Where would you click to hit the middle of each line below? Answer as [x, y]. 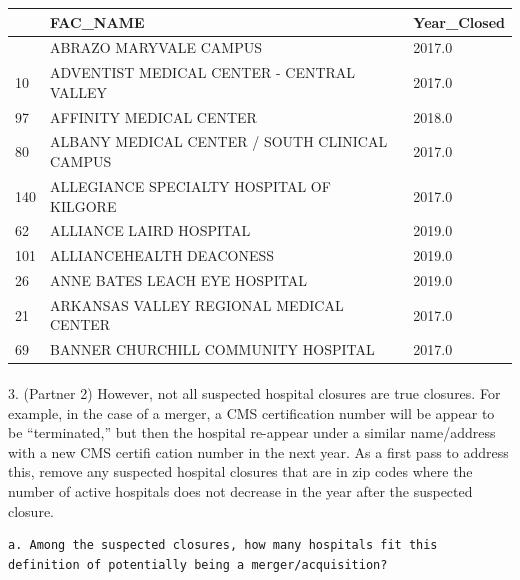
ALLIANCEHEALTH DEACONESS [162, 255]
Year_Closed [459, 21]
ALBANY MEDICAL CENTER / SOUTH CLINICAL [219, 141]
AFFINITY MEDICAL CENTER [153, 116]
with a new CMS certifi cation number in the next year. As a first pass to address [258, 451]
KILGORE [83, 205]
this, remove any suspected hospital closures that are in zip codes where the [240, 471]
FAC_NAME [97, 21]
